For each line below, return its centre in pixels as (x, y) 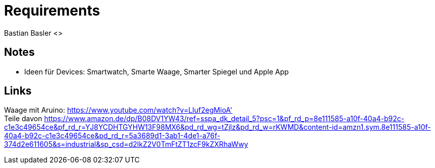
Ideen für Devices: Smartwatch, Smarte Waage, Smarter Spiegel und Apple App (157, 71)
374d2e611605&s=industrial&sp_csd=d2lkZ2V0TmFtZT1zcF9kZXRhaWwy (126, 144)
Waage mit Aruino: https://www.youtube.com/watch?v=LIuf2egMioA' (118, 110)
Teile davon (23, 119)
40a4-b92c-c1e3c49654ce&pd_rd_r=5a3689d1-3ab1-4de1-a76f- (112, 136)
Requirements (52, 11)
